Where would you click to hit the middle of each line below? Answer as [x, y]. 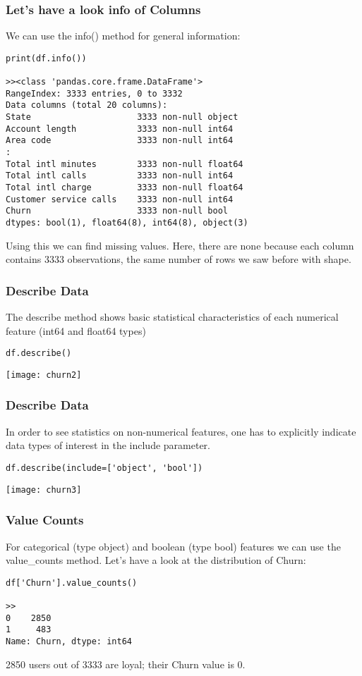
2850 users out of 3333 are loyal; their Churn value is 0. [126, 664]
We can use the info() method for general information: [123, 36]
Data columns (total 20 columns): [87, 105]
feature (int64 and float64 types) [76, 330]
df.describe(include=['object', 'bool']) [104, 468]
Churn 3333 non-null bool [117, 211]
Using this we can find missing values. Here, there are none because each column [180, 245]
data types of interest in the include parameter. [108, 445]
